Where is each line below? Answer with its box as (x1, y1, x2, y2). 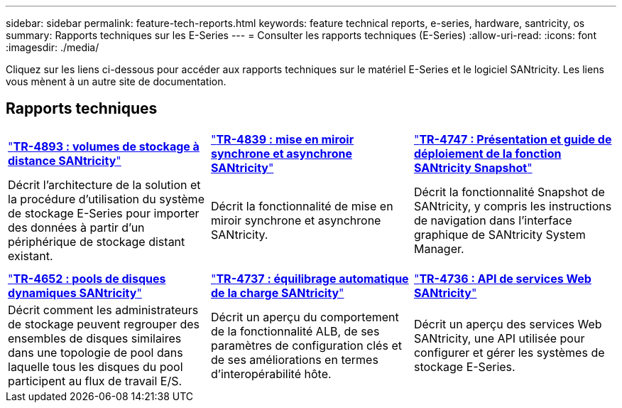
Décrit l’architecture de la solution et (8, 177, 201, 192)
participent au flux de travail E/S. (8, 373, 182, 388)
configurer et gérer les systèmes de (413, 345, 605, 360)
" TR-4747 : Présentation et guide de (413, 131, 612, 146)
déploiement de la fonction (413, 146, 562, 161)
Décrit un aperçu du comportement (210, 309, 399, 324)
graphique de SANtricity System (413, 227, 586, 242)
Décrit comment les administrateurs (8, 302, 199, 317)
